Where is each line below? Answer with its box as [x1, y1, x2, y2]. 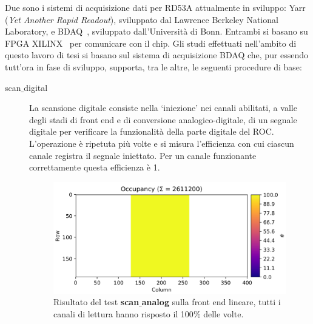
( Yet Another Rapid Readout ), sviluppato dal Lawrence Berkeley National [5, 13, 278, 25]
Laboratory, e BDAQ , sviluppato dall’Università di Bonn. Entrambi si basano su [5, 25, 308, 38]
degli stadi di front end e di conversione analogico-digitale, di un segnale [29, 113, 297, 126]
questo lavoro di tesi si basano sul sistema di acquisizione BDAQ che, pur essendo [5, 49, 309, 61]
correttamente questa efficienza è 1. [29, 161, 160, 174]
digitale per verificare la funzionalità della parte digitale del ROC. [29, 125, 274, 138]
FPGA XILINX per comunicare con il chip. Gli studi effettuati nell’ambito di [5, 36, 297, 49]
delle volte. [203, 308, 244, 320]
